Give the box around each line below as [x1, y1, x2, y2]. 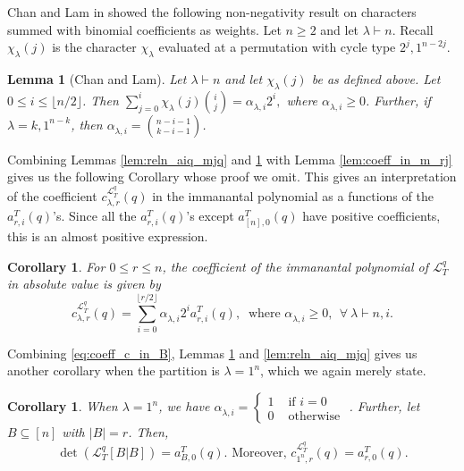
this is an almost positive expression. [7, 226, 208, 245]
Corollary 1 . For [7, 257, 105, 275]
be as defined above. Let [311, 69, 441, 88]
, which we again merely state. [260, 361, 426, 380]
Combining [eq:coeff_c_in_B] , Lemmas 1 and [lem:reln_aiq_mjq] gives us [7, 343, 418, 362]
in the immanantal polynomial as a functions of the [152, 187, 434, 206]
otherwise [288, 409, 341, 423]
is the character [52, 38, 137, 56]
